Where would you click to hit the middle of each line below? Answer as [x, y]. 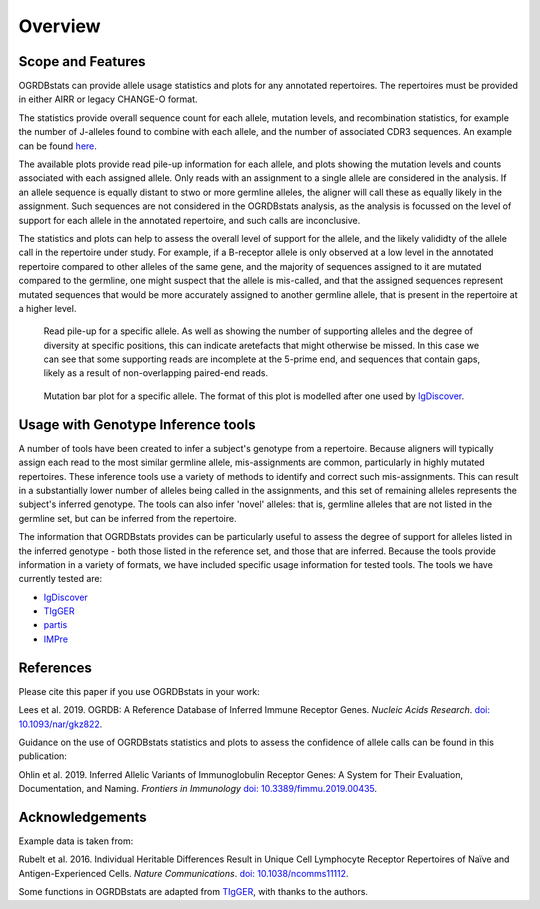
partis [55, 625]
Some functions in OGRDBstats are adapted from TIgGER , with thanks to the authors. [193, 892]
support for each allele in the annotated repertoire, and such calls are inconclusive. [189, 220]
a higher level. [47, 308]
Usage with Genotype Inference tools [137, 424]
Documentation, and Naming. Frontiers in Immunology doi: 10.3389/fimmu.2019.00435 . [198, 789]
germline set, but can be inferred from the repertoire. [127, 518]
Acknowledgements [82, 816]
